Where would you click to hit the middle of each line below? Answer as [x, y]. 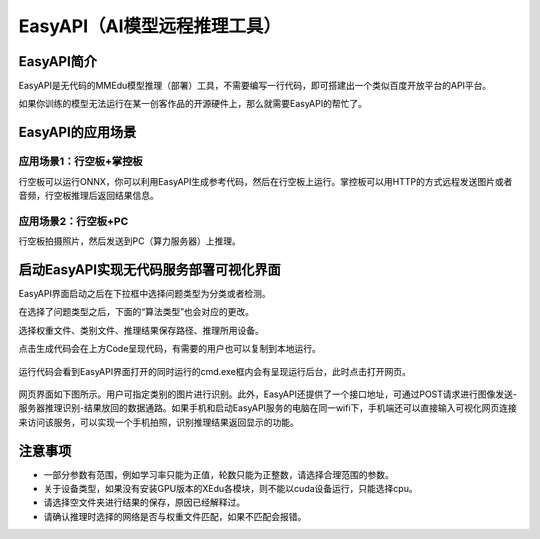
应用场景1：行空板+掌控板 [81, 162]
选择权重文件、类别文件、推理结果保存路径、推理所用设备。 [141, 330]
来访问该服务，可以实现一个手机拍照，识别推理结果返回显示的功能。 [158, 422]
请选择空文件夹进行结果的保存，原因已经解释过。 [144, 502]
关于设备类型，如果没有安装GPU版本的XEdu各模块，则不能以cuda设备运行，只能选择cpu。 [231, 489]
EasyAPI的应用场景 [77, 132]
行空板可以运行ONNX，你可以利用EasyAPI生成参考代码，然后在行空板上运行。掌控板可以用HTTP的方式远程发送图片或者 [265, 181]
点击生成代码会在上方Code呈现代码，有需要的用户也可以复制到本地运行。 [170, 349]
